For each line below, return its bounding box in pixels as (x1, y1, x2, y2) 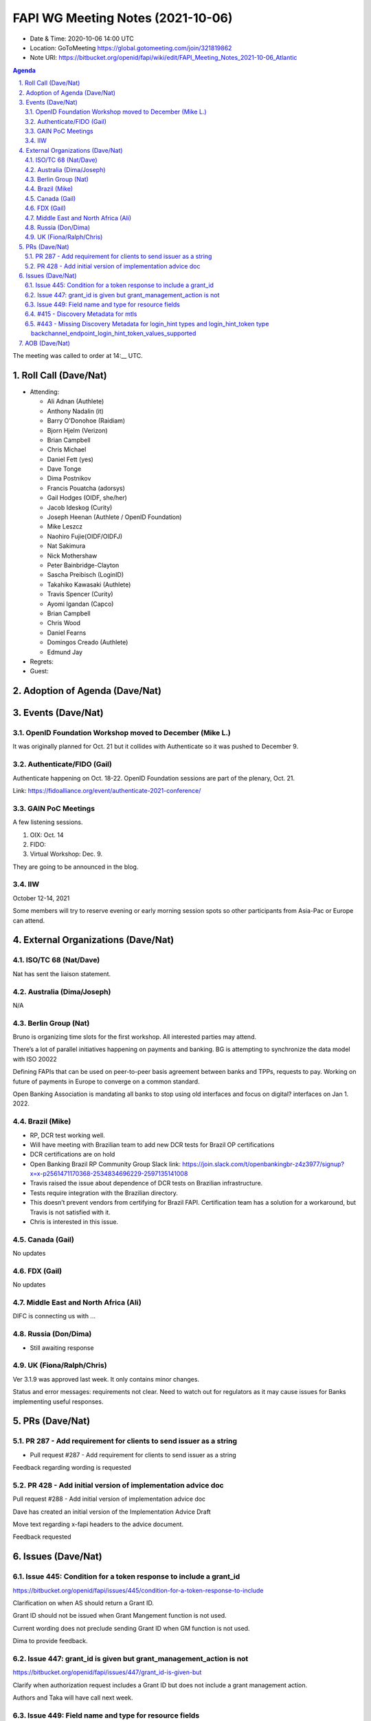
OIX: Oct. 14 (30, 830, 64, 839)
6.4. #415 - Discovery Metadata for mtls (25, 310, 137, 318)
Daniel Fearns (47, 629, 87, 637)
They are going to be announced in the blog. (12, 863, 139, 871)
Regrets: (30, 657, 54, 666)
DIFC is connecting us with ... (12, 1312, 96, 1320)
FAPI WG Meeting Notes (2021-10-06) (12, 10, 233, 25)
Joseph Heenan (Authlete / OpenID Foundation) (47, 513, 182, 521)
